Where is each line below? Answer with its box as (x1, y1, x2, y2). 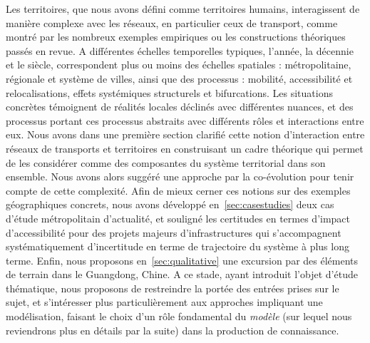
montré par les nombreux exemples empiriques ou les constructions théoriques (6, 29, 346, 44)
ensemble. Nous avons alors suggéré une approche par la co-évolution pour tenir (6, 169, 354, 184)
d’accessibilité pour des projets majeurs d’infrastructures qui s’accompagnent (6, 225, 341, 240)
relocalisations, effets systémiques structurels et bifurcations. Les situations (6, 85, 333, 100)
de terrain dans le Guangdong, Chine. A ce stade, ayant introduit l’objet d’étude (6, 267, 358, 282)
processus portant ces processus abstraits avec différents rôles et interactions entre (6, 113, 364, 128)
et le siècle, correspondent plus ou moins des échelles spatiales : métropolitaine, (6, 57, 351, 72)
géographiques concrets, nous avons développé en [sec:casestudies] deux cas (6, 197, 334, 212)
